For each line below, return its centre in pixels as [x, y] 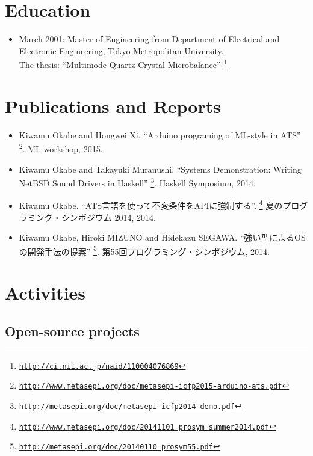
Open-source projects [72, 331]
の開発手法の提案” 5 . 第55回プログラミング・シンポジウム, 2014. [144, 250]
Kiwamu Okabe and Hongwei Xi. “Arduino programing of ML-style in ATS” [160, 134]
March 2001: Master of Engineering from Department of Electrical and [149, 39]
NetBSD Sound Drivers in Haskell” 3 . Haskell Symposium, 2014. [137, 182]
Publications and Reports [113, 106]
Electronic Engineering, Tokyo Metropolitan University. [121, 50]
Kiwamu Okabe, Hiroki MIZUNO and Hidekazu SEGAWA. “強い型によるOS [162, 237]
